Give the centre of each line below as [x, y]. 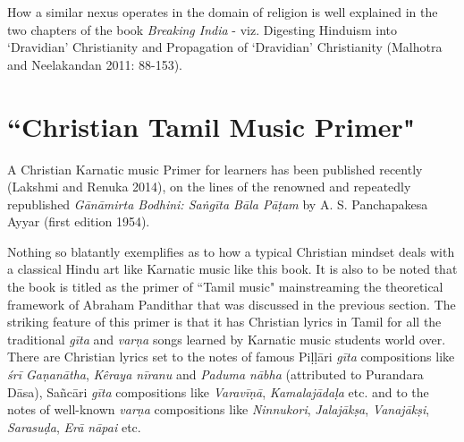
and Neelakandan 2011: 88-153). [95, 64]
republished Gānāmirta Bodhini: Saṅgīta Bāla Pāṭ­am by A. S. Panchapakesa [218, 204]
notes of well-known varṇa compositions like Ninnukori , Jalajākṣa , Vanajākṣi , [219, 409]
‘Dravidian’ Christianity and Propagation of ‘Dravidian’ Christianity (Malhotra [225, 47]
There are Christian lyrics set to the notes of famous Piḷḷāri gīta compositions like [231, 357]
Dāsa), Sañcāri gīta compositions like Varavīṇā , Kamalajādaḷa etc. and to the [218, 391]
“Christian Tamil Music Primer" [211, 126]
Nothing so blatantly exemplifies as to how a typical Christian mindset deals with [231, 251]
